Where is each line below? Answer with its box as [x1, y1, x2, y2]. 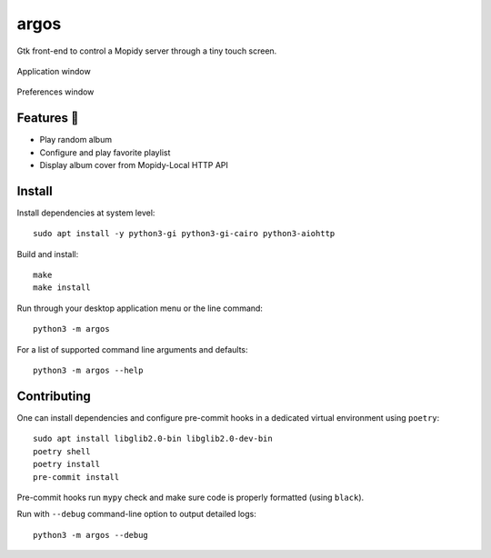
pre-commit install [33, 472, 120, 482]
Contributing [16, 388, 91, 404]
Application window [16, 65, 91, 76]
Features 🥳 [16, 110, 79, 126]
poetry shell [33, 446, 91, 456]
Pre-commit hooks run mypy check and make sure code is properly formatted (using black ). [16, 492, 365, 503]
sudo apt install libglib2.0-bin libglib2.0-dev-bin [33, 433, 273, 444]
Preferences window [16, 86, 95, 97]
